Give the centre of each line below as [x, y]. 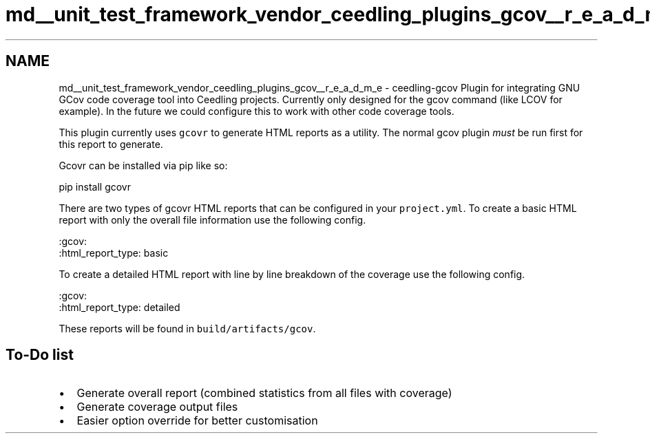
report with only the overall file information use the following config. [212, 219]
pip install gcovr [95, 186]
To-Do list [40, 355]
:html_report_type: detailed [119, 307]
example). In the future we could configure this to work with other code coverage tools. [256, 111]
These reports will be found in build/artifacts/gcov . [187, 328]
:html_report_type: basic [114, 253]
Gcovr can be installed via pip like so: [143, 165]
